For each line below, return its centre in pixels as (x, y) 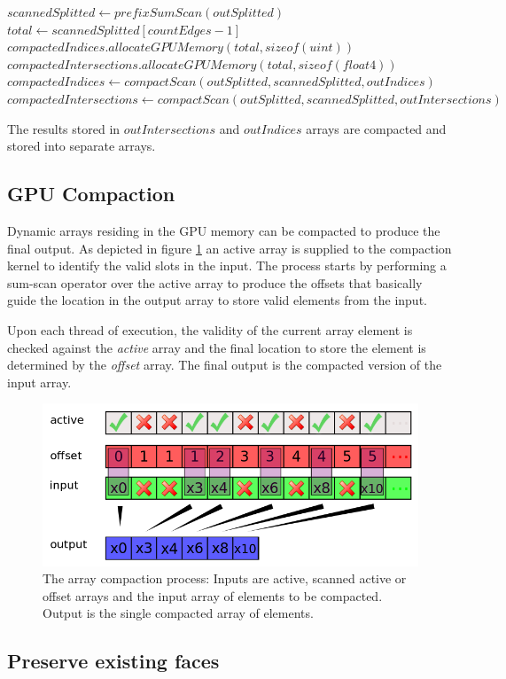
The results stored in (64, 128)
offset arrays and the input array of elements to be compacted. (213, 595)
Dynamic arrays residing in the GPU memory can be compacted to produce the (224, 230)
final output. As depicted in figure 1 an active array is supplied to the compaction (230, 248)
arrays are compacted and (376, 128)
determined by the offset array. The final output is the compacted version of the (225, 365)
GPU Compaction (91, 194)
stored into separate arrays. (82, 146)
